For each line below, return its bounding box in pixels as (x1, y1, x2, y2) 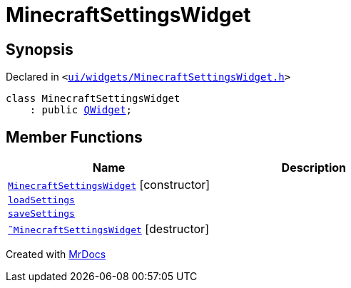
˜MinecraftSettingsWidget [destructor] (8, 222, 209, 237)
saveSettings (8, 208, 75, 220)
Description (281, 160, 347, 175)
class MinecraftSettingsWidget (6, 93, 180, 105)
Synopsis (6, 40, 73, 58)
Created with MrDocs (6, 248, 106, 261)
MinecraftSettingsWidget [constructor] (8, 178, 210, 192)
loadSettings (8, 195, 75, 206)
